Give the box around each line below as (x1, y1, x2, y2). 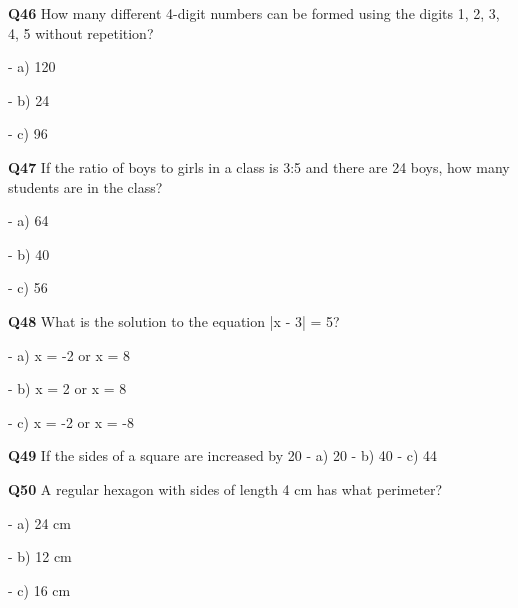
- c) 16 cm (8, 579, 71, 600)
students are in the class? (8, 176, 163, 197)
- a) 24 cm (8, 512, 71, 533)
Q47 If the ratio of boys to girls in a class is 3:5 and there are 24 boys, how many (8, 156, 510, 177)
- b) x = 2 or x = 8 (8, 378, 127, 399)
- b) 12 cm (8, 546, 72, 567)
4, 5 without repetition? (8, 22, 154, 43)
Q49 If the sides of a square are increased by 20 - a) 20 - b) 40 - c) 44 (8, 445, 438, 466)
